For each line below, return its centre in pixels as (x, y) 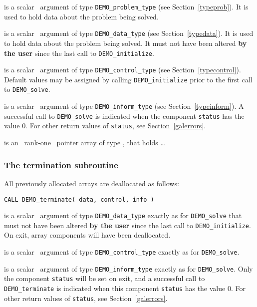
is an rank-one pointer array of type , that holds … (85, 143)
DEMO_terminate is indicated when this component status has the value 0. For (125, 288)
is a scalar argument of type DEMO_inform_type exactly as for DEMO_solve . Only (128, 268)
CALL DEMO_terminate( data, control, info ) (79, 199)
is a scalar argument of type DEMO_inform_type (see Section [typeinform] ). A (124, 106)
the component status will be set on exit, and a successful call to (105, 278)
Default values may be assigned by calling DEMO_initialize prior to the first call (128, 79)
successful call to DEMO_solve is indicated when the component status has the (124, 116)
